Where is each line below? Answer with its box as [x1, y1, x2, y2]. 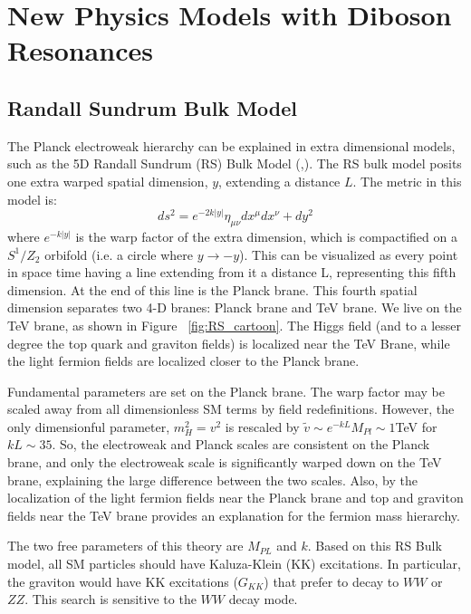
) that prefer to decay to [264, 571, 399, 590]
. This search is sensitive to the [24, 590, 197, 609]
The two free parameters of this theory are [7, 536, 244, 555]
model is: [7, 189, 57, 208]
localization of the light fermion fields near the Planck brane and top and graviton [7, 488, 464, 507]
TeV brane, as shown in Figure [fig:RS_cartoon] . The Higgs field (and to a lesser [7, 315, 462, 334]
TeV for [395, 417, 437, 436]
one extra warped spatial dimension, [7, 171, 208, 190]
